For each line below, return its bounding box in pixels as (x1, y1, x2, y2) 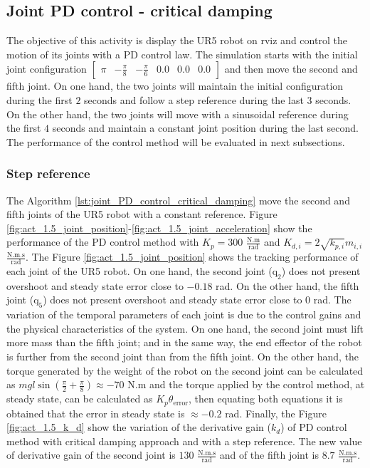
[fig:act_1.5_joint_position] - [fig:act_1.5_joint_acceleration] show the (6, 220, 312, 235)
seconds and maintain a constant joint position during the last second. (52, 120, 359, 135)
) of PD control (280, 420, 347, 435)
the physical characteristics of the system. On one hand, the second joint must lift (6, 321, 364, 336)
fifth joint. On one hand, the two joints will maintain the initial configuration (6, 78, 344, 93)
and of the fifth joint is (219, 447, 319, 462)
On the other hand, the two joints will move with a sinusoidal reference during (6, 106, 349, 121)
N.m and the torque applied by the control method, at (127, 377, 365, 392)
